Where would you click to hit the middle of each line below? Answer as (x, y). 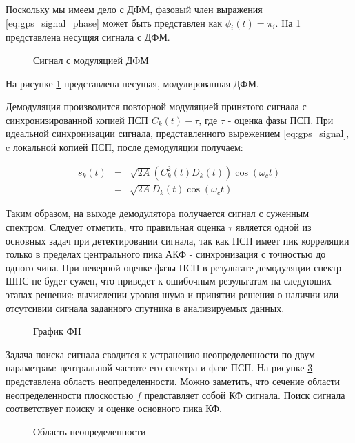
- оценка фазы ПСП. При (281, 120)
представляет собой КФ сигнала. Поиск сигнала (245, 394)
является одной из (274, 226)
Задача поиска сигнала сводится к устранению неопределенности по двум (160, 354)
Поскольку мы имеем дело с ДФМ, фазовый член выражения (134, 9)
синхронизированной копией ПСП (77, 120)
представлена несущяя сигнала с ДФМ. (88, 37)
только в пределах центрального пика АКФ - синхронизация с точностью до (166, 254)
